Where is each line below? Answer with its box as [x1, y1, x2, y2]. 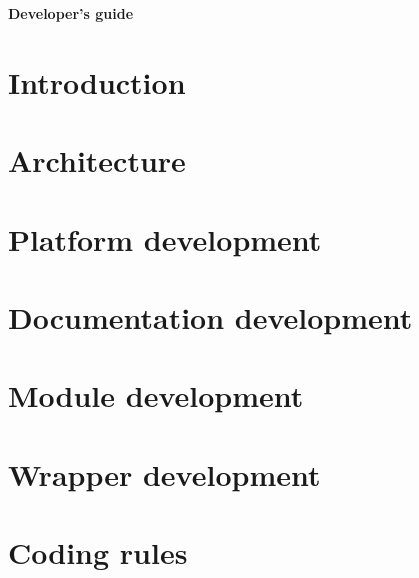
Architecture [8, 140, 186, 181]
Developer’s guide [8, 3, 134, 23]
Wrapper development [8, 453, 321, 494]
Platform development [8, 218, 322, 259]
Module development [8, 375, 304, 416]
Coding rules [8, 532, 188, 573]
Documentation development [8, 296, 413, 337]
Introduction [8, 61, 186, 102]
